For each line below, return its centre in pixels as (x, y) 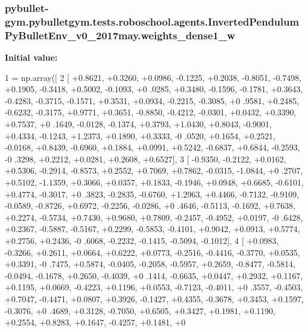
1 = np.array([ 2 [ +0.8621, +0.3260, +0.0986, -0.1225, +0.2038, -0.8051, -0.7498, (153, 77)
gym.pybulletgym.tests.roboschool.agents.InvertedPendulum (152, 21)
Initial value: (31, 57)
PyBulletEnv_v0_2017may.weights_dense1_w (120, 35)
